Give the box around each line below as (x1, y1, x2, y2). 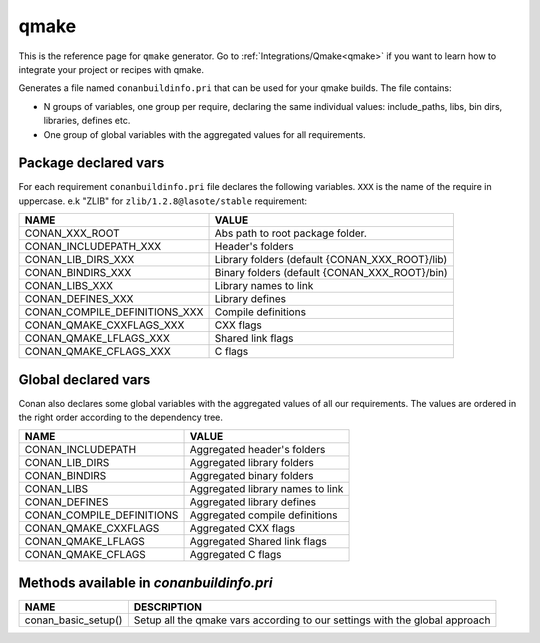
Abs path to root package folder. (214, 226, 367, 240)
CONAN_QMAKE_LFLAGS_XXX (24, 331, 170, 345)
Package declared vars (18, 155, 165, 172)
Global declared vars (18, 371, 151, 388)
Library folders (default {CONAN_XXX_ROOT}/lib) (214, 253, 448, 267)
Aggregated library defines (189, 495, 317, 509)
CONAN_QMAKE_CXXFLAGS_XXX (24, 318, 185, 332)
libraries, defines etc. (43, 115, 131, 127)
